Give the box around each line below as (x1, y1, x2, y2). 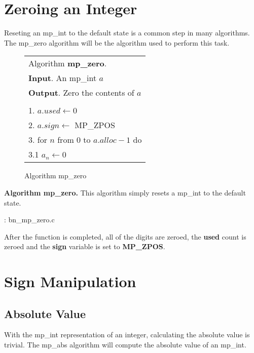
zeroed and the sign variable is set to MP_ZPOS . (4, 241, 165, 252)
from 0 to (57, 134, 91, 146)
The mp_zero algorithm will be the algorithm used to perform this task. (4, 37, 230, 48)
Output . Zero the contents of (28, 87, 134, 99)
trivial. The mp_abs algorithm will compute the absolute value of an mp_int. (4, 339, 246, 350)
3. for (28, 134, 47, 146)
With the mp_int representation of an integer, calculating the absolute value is (4, 329, 250, 340)
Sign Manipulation (4, 271, 136, 292)
